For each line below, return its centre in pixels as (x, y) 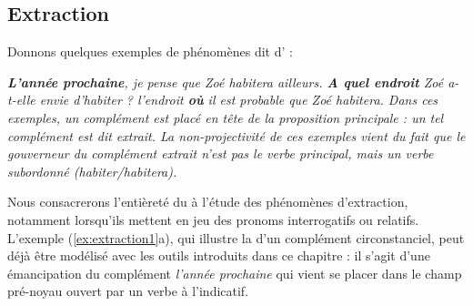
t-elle (21, 100)
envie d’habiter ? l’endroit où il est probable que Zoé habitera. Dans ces (239, 100)
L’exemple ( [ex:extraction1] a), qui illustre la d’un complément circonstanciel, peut (236, 237)
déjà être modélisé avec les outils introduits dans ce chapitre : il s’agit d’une (219, 255)
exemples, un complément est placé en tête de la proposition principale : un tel (226, 117)
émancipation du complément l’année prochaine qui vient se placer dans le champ (235, 273)
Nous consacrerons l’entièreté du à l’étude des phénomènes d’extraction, (208, 202)
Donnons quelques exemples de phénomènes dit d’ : (150, 51)
